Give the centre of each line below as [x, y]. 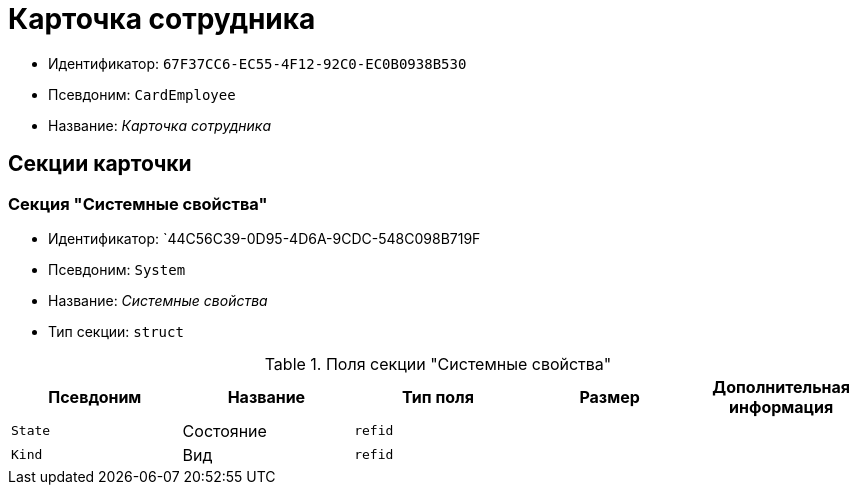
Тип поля [438, 396]
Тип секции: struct [116, 331]
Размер [609, 396]
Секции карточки [100, 164]
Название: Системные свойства [158, 300]
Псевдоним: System [117, 269]
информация [781, 406]
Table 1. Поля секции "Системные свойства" [438, 363]
